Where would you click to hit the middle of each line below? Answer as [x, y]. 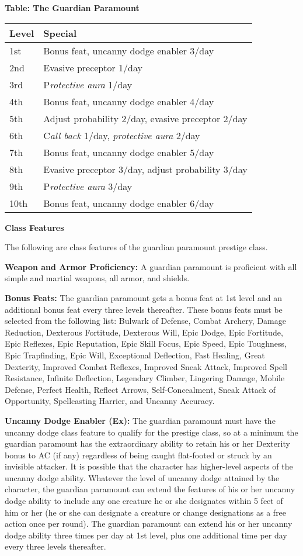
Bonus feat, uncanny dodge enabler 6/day [129, 203]
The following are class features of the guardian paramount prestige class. [136, 247]
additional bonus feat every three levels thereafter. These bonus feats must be [144, 309]
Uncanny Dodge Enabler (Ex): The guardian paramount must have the [140, 420]
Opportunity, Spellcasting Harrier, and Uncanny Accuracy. [110, 401]
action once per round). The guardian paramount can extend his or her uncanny [149, 524]
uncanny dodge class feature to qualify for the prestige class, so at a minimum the [151, 432]
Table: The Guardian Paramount [72, 8]
